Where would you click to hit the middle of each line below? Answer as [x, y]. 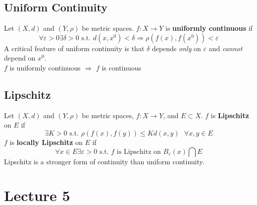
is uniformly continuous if [209, 28]
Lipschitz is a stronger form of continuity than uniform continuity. [104, 161]
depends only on [176, 48]
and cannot [226, 48]
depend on [20, 58]
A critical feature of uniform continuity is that [74, 48]
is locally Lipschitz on [46, 142]
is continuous [121, 67]
